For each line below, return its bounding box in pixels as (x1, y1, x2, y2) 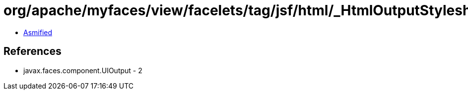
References (3, 45, 62, 58)
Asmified (23, 28, 53, 37)
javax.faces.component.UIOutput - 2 (23, 66, 142, 75)
